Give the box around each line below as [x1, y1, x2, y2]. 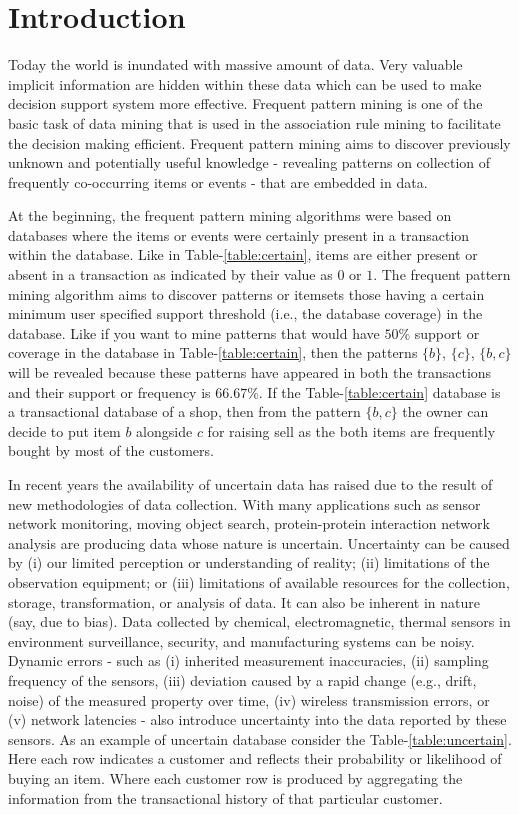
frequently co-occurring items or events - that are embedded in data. [8, 171, 428, 192]
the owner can [402, 401, 489, 422]
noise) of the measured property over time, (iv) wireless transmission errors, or [8, 689, 490, 710]
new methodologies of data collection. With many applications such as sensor [8, 493, 481, 514]
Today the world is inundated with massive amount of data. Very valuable [8, 54, 463, 75]
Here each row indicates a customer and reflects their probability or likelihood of [8, 748, 502, 769]
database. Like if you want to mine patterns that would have [8, 322, 380, 343]
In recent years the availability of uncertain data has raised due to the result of [8, 474, 493, 494]
